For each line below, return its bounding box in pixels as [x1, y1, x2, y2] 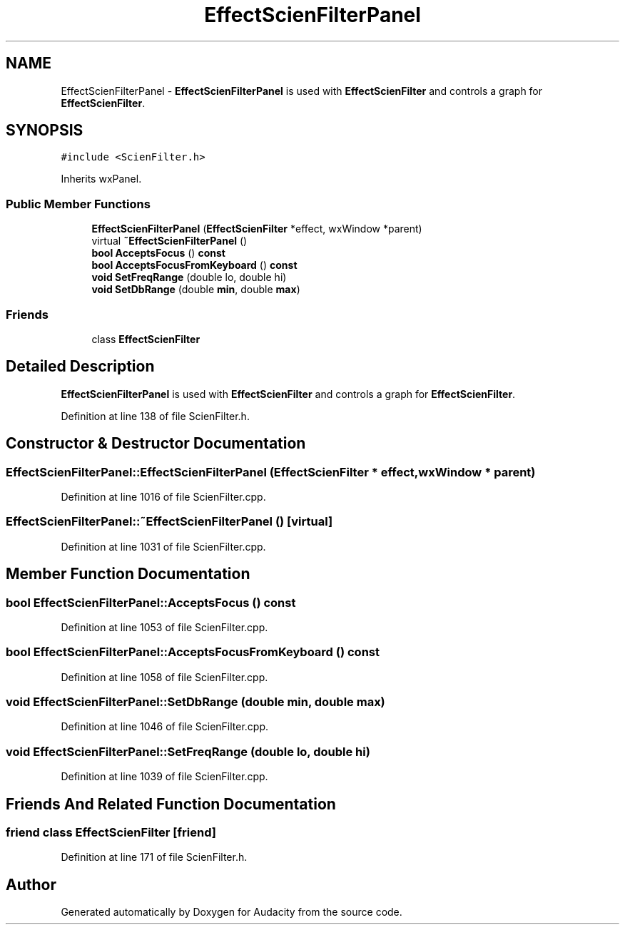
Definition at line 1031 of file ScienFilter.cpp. [61, 540, 266, 553]
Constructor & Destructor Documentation [6, 434, 306, 453]
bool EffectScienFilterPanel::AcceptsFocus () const [6, 595, 296, 610]
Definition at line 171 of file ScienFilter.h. [61, 851, 248, 864]
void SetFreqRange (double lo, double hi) [91, 271, 287, 284]
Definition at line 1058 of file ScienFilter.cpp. [61, 670, 268, 683]
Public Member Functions [6, 196, 151, 211]
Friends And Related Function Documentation [6, 794, 336, 813]
